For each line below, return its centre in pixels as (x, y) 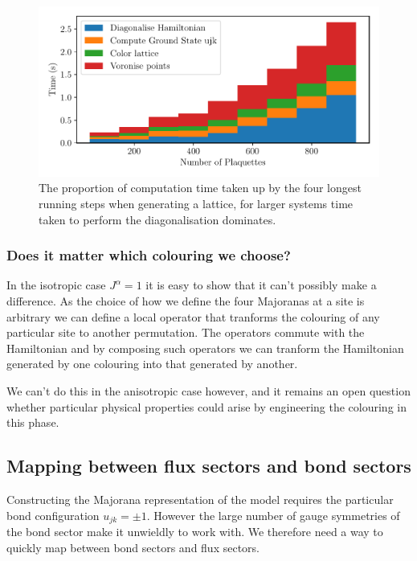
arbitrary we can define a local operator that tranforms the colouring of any (193, 316)
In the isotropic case (56, 285)
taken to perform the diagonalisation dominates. (157, 219)
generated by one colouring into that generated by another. (152, 364)
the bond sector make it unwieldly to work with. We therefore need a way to (195, 531)
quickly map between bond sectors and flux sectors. (133, 547)
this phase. (33, 422)
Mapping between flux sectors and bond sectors (209, 466)
